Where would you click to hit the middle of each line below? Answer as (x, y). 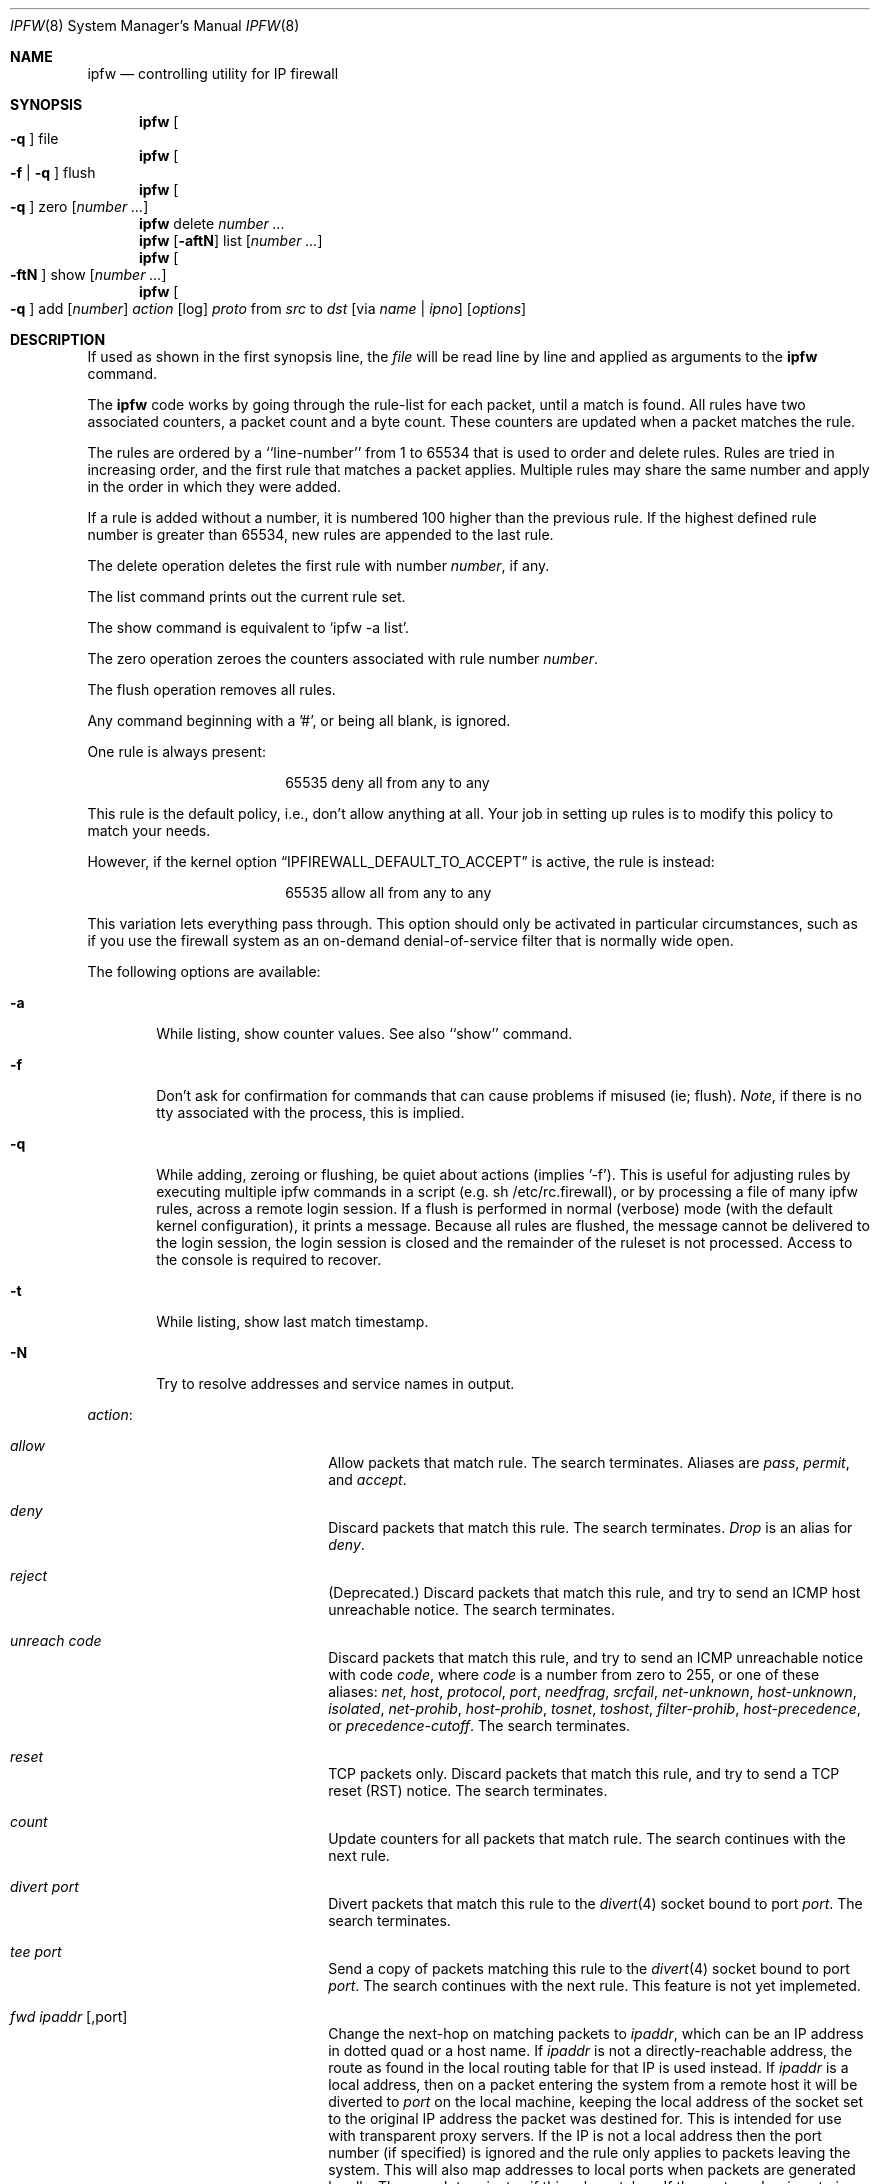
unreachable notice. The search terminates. (472, 1609)
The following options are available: (204, 971)
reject (29, 1575)
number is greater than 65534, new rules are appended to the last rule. (320, 534)
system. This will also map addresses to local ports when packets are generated (592, 2169)
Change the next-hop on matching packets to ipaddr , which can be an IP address (596, 2033)
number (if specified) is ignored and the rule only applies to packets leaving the (589, 2152)
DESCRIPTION (58, 339)
